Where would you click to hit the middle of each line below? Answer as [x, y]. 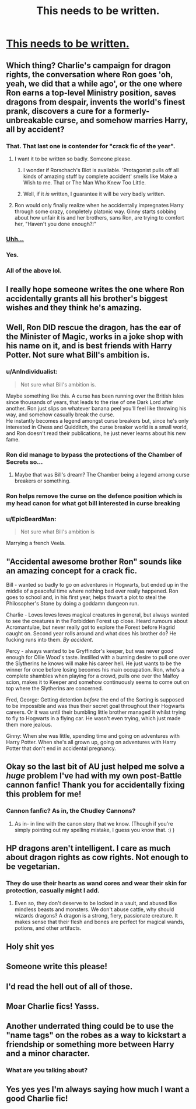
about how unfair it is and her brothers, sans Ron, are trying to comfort [99, 217]
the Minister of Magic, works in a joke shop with [95, 337]
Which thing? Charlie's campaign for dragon [88, 65]
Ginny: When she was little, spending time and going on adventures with [93, 736]
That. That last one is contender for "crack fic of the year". [91, 146]
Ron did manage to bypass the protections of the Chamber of [94, 454]
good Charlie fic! [37, 1098]
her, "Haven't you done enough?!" [55, 224]
